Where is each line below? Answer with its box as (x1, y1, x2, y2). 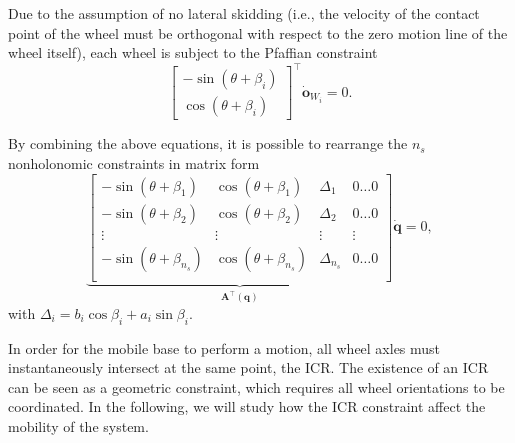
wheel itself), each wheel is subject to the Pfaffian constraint (8, 42, 378, 63)
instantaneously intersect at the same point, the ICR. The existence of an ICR (8, 357, 489, 378)
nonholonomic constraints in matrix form (8, 152, 260, 173)
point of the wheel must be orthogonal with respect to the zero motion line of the (8, 22, 508, 43)
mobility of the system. (8, 415, 149, 436)
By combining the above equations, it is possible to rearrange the (8, 133, 408, 154)
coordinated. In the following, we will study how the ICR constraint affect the (8, 396, 486, 417)
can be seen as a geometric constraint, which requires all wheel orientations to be (8, 376, 505, 397)
